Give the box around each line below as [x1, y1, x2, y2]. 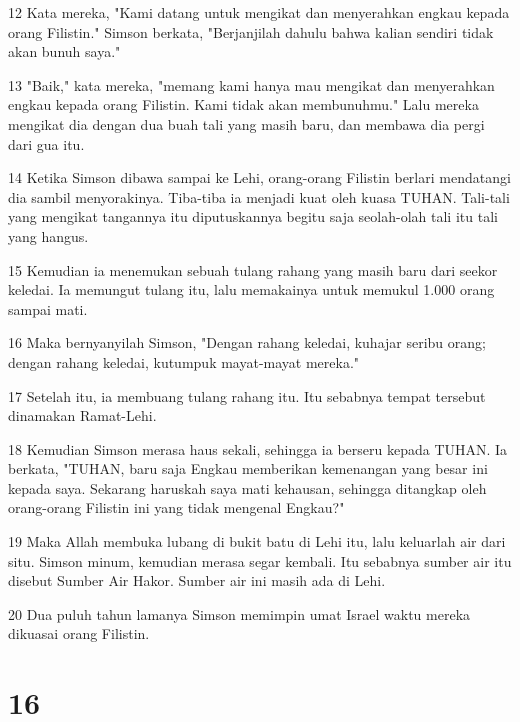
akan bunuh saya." [8, 41, 121, 62]
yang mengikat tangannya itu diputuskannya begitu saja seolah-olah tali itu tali [8, 206, 498, 227]
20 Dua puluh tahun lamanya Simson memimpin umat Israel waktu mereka [8, 603, 471, 624]
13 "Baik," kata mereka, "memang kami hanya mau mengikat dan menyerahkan [8, 74, 495, 95]
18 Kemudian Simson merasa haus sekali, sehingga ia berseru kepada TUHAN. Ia [8, 438, 508, 459]
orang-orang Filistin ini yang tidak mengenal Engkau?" [8, 497, 345, 518]
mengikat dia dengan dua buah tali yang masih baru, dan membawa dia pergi [8, 113, 485, 134]
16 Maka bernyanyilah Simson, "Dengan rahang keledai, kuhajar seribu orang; [8, 332, 486, 353]
